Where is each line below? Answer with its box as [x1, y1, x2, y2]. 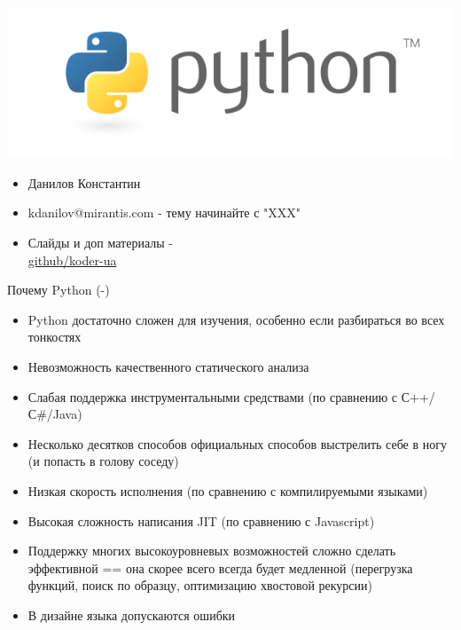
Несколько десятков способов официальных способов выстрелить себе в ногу [27, 434, 447, 453]
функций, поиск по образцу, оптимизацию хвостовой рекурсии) [27, 576, 373, 595]
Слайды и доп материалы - [27, 233, 173, 252]
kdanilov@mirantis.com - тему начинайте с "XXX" [27, 203, 301, 222]
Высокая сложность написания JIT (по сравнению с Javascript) [27, 511, 375, 530]
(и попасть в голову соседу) [27, 452, 179, 470]
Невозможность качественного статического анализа [27, 357, 309, 375]
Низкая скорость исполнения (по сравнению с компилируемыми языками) [27, 481, 428, 500]
